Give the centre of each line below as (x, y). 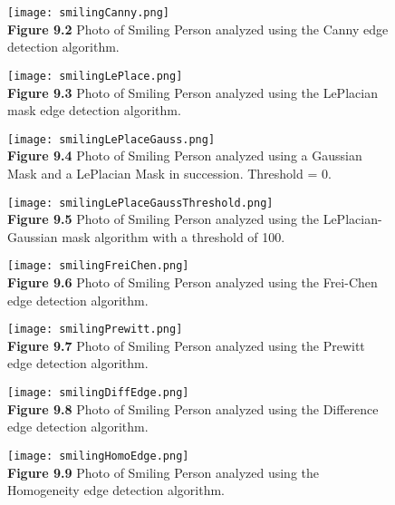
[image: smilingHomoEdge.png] (98, 456)
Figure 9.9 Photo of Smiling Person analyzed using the (163, 472)
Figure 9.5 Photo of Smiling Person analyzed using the (163, 219)
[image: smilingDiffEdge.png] (98, 393)
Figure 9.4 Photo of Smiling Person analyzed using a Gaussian (185, 155)
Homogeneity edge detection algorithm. (116, 490)
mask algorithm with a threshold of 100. (173, 236)
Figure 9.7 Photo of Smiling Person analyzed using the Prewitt (186, 345)
